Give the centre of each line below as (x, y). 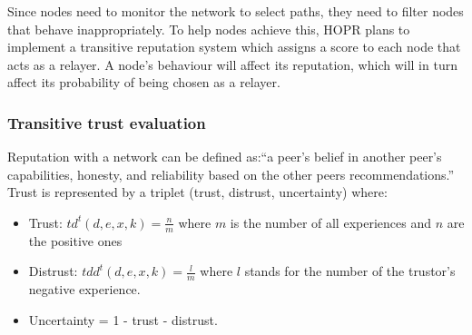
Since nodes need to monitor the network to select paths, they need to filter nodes (236, 11)
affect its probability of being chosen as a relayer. (144, 82)
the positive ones (75, 240)
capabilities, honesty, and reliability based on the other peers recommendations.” (231, 174)
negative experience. (84, 289)
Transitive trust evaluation (107, 122)
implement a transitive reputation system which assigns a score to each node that (234, 47)
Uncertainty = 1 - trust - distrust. (123, 319)
